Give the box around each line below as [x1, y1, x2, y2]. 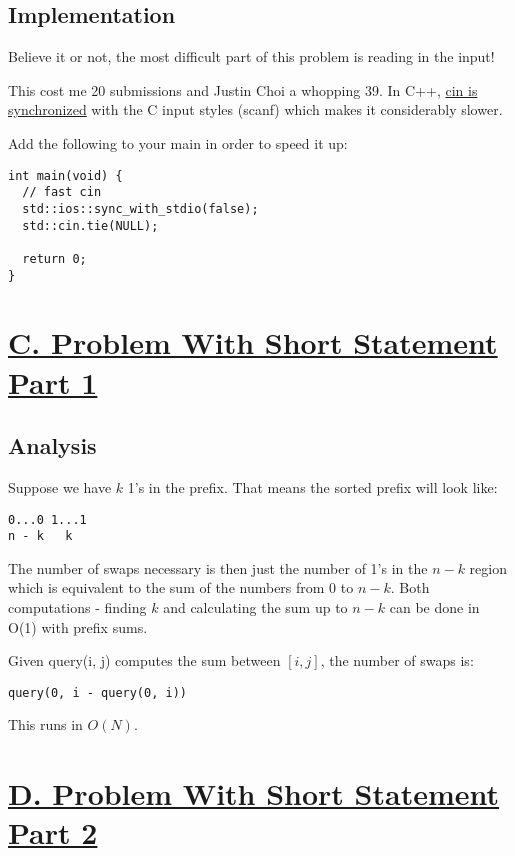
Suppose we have [8, 476, 112, 497]
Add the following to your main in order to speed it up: [8, 132, 348, 153]
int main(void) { [8, 168, 123, 183]
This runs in [8, 714, 83, 735]
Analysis [8, 430, 97, 461]
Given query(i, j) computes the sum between [8, 650, 281, 671]
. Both [390, 577, 430, 598]
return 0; [22, 251, 87, 266]
